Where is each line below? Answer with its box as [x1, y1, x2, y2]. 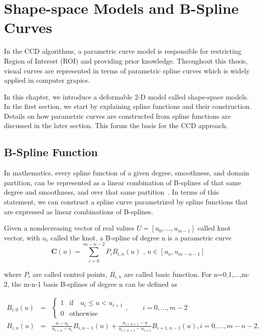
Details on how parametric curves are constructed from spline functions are [4, 110, 231, 121]
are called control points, [33, 269, 107, 279]
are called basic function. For [124, 269, 212, 279]
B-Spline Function [4, 144, 98, 160]
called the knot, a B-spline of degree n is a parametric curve [50, 232, 231, 242]
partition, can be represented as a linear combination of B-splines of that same [4, 177, 241, 187]
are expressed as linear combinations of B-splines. [4, 206, 153, 216]
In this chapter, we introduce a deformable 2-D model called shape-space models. [4, 91, 249, 101]
